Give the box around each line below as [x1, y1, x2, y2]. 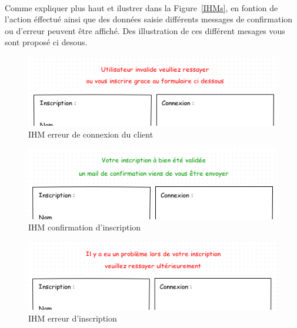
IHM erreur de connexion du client [28, 128, 153, 140]
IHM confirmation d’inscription [28, 221, 141, 233]
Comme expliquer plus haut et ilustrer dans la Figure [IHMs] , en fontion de [5, 1, 278, 14]
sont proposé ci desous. [5, 36, 88, 48]
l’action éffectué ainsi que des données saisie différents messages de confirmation [5, 13, 293, 25]
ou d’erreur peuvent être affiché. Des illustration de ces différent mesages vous [5, 24, 285, 36]
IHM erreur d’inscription [28, 312, 117, 324]
